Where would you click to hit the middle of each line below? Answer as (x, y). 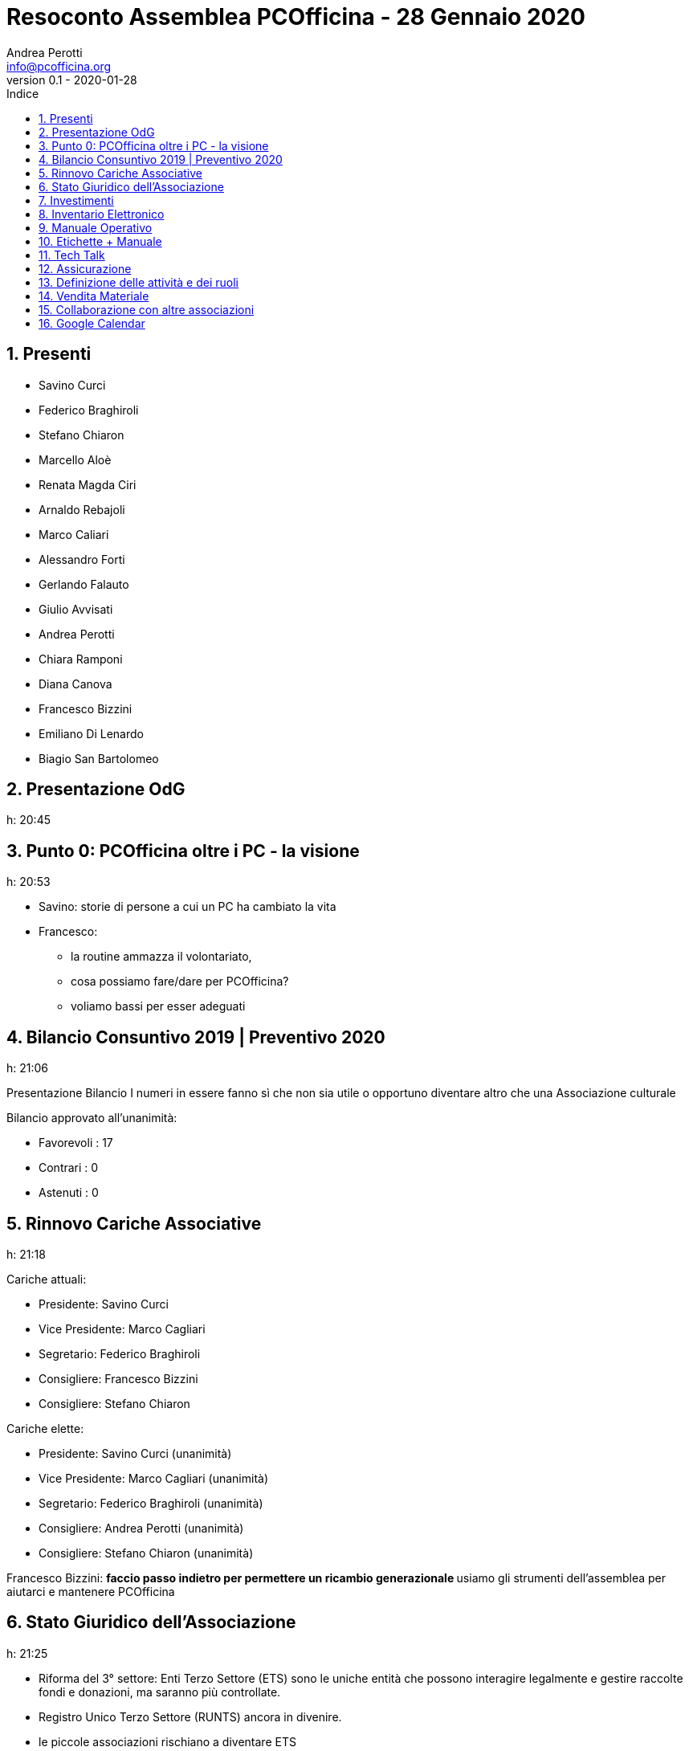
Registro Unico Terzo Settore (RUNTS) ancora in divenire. (190, 1716)
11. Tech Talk (72, 255)
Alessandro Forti (82, 559)
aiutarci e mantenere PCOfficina (91, 1591)
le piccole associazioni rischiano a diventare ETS (167, 1741)
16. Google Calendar (92, 323)
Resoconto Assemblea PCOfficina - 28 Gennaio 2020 (296, 17)
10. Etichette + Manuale (100, 241)
